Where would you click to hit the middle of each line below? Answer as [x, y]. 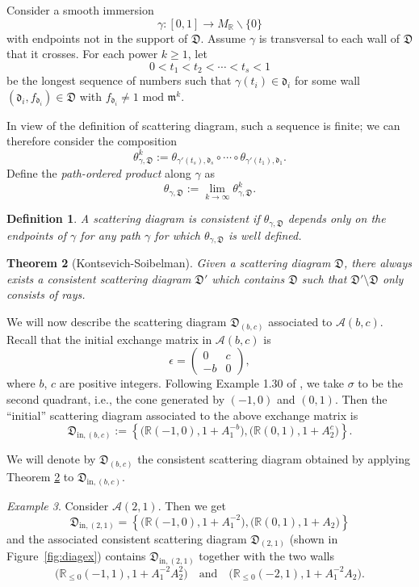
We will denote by [51, 459]
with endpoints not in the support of [97, 38]
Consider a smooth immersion [80, 10]
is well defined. [265, 235]
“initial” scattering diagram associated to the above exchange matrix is [182, 415]
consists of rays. [46, 294]
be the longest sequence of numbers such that [119, 80]
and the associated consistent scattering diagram [127, 538]
